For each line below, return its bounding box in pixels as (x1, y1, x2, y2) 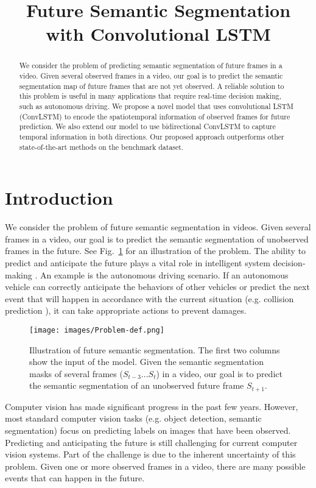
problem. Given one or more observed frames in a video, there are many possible (5, 459, 306, 472)
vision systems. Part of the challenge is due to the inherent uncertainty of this (5, 448, 296, 461)
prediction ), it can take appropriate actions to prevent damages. (5, 304, 247, 317)
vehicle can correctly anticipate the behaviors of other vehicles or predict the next (5, 280, 310, 293)
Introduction (5, 185, 113, 210)
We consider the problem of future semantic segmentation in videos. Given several (5, 221, 311, 233)
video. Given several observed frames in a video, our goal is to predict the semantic (19, 71, 283, 81)
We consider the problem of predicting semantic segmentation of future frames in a (19, 60, 283, 71)
